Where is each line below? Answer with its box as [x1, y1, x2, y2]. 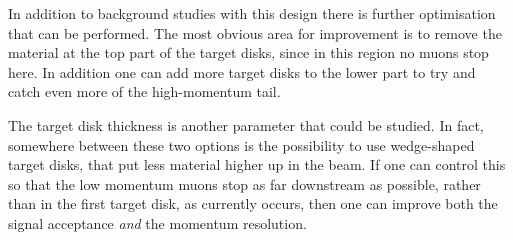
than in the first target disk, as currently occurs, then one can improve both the [8, 193, 498, 214]
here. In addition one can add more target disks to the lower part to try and [8, 61, 476, 82]
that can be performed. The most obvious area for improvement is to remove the [8, 22, 502, 43]
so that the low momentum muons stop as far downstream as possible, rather [8, 173, 481, 194]
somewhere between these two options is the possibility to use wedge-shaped [8, 134, 475, 155]
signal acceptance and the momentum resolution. [8, 212, 307, 233]
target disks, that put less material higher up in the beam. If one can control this [8, 154, 506, 175]
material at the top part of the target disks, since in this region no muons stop [8, 42, 489, 63]
